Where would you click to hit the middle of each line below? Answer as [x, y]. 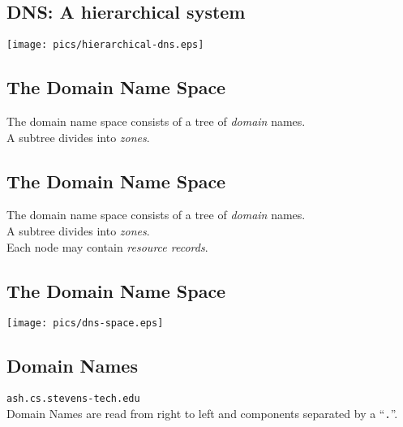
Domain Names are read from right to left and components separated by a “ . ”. [202, 413]
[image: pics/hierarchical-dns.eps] [105, 45]
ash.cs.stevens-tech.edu [73, 399]
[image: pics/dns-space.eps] [85, 323]
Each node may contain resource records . [107, 246]
